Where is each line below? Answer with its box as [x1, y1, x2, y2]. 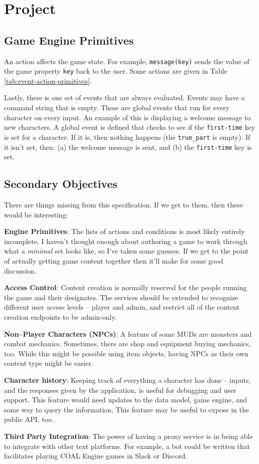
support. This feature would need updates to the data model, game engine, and [4, 394, 247, 405]
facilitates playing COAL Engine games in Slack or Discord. [4, 450, 187, 461]
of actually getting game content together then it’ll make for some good [4, 256, 223, 266]
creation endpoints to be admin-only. [4, 311, 117, 322]
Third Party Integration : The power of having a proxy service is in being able [4, 430, 253, 441]
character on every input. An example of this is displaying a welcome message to [4, 112, 251, 122]
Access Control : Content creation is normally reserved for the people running [4, 282, 247, 293]
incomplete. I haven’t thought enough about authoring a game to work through [4, 236, 247, 246]
